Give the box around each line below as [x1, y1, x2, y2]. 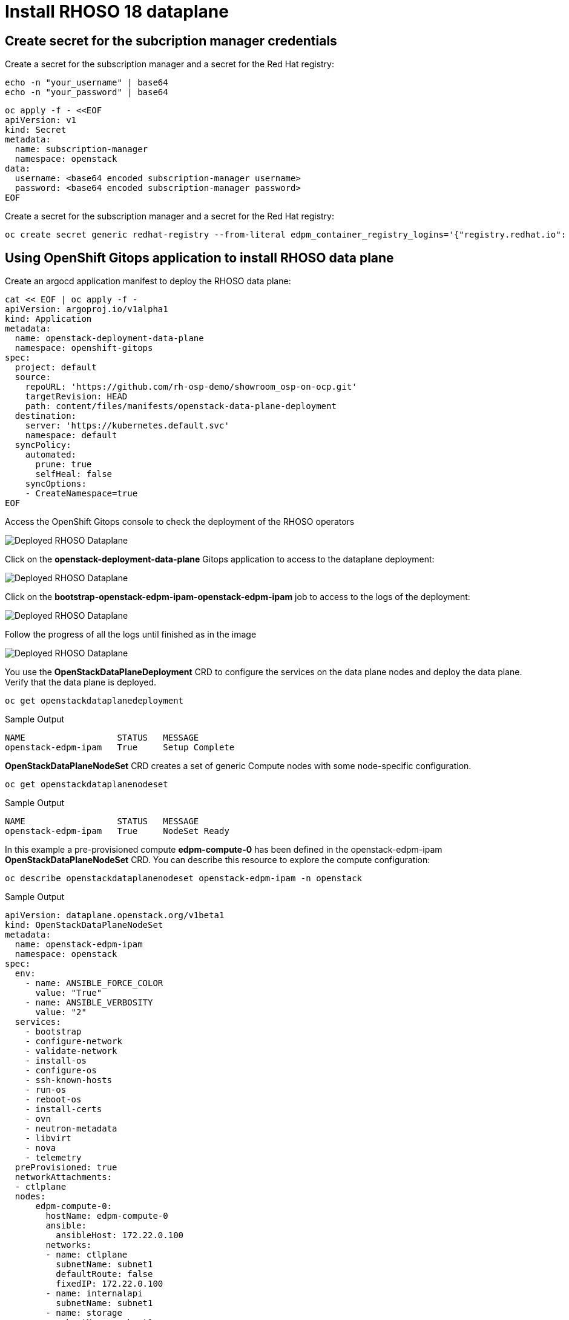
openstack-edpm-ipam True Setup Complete [5, 742, 235, 753]
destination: [15, 411, 77, 421]
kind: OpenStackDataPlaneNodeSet [5, 920, 163, 930]
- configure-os [25, 1065, 97, 1076]
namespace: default [25, 430, 117, 441]
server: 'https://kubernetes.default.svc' [25, 421, 229, 431]
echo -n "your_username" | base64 [5, 78, 168, 88]
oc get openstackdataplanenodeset [5, 779, 168, 790]
